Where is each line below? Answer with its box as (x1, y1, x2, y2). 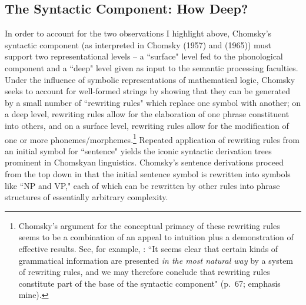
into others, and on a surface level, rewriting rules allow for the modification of (5, 119, 289, 131)
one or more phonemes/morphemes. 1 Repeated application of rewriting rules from (5, 131, 300, 145)
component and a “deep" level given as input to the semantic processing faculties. (5, 61, 298, 74)
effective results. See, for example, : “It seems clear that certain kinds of (18, 242, 278, 254)
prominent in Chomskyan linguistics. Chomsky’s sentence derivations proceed (5, 156, 284, 168)
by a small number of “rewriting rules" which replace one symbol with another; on (5, 96, 301, 108)
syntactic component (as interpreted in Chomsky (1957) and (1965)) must (5, 38, 272, 51)
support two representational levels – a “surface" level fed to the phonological (5, 50, 283, 62)
